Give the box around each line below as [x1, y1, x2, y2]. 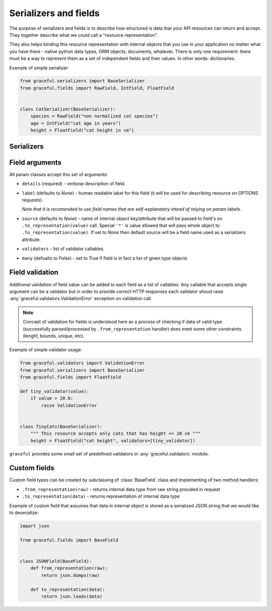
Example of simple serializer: [9, 64, 69, 70]
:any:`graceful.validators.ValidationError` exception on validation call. [9, 295, 152, 301]
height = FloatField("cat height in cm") [30, 127, 134, 133]
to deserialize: [9, 510, 39, 516]
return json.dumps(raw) [41, 572, 100, 578]
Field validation [9, 268, 59, 277]
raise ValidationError [41, 403, 98, 408]
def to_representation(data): [30, 586, 105, 592]
